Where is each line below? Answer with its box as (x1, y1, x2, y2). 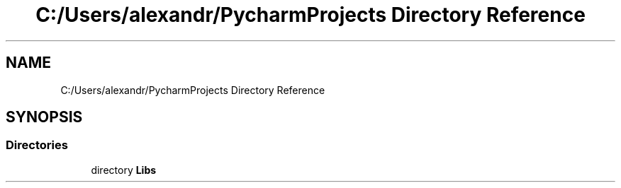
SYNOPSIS (6, 108, 83, 127)
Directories (6, 138, 68, 153)
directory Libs (91, 163, 157, 176)
